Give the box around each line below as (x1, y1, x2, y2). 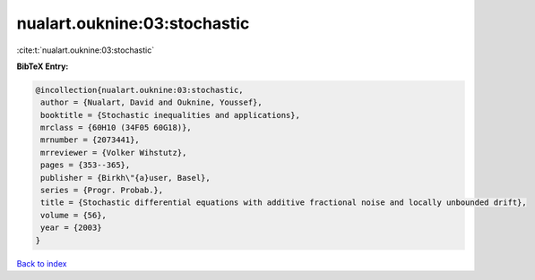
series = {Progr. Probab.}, (40, 185, 164, 196)
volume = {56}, (40, 210, 108, 220)
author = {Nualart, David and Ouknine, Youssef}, (40, 98, 263, 107)
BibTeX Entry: (16, 61, 69, 72)
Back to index (16, 258, 67, 268)
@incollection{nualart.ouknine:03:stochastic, (35, 85, 244, 95)
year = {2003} (40, 223, 102, 233)
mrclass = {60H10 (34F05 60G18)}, (40, 123, 192, 133)
